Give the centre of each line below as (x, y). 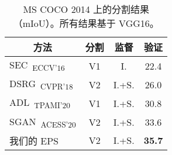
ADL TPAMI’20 (40, 103)
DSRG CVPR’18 (41, 85)
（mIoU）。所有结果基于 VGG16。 (86, 23)
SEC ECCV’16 (37, 66)
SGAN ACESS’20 (43, 122)
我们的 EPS (34, 140)
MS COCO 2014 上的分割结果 (86, 9)
